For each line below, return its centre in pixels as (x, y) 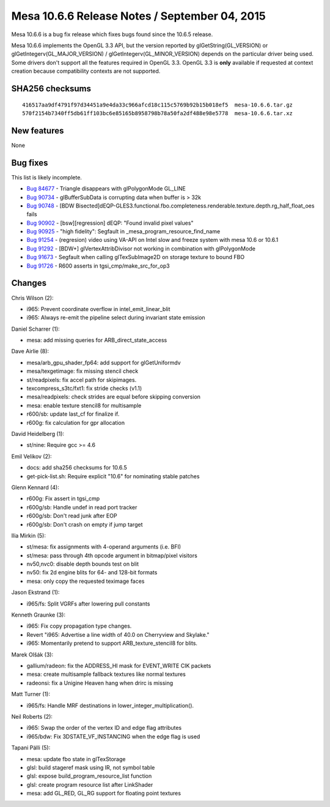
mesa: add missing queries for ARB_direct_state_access (97, 340)
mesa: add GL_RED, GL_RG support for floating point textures (104, 794)
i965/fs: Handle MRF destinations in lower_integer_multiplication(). (110, 705)
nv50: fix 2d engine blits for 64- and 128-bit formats (92, 572)
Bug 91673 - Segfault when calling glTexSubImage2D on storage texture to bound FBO (135, 257)
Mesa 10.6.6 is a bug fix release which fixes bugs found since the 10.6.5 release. (112, 34)
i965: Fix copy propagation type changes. (79, 626)
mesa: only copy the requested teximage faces (86, 581)
